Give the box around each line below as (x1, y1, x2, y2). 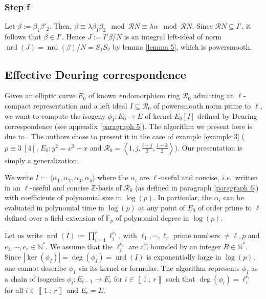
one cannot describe (5, 263, 67, 273)
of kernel (145, 110, 172, 121)
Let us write (5, 230, 43, 240)
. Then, (49, 20, 72, 31)
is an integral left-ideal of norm (124, 31, 222, 42)
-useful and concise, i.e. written (158, 172, 258, 183)
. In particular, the (153, 192, 212, 203)
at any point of (138, 202, 185, 212)
